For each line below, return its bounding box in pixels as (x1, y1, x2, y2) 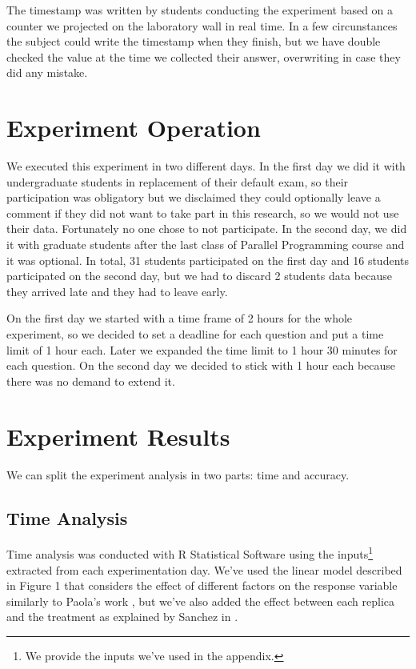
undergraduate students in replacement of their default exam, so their (6, 173, 349, 190)
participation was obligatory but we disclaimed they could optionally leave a (6, 189, 381, 206)
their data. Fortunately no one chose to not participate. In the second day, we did (6, 220, 407, 237)
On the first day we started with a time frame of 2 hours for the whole (6, 310, 353, 326)
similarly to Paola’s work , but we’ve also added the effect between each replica (6, 592, 395, 609)
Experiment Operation (6, 111, 261, 144)
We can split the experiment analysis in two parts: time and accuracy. (6, 466, 350, 483)
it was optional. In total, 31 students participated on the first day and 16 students (6, 251, 410, 268)
